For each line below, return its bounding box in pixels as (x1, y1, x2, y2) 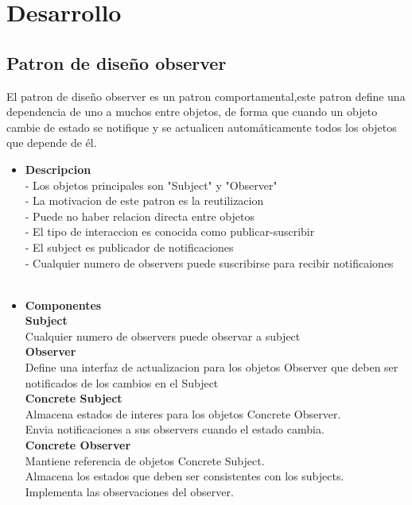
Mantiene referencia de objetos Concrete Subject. (25, 452, 265, 468)
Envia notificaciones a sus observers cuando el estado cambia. (25, 421, 325, 438)
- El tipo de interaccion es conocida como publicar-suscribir (25, 223, 315, 240)
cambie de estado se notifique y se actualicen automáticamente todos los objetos (6, 118, 397, 135)
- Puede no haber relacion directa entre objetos (25, 207, 255, 224)
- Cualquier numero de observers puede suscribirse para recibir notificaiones (25, 254, 394, 271)
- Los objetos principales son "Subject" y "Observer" (25, 176, 278, 193)
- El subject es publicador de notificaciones (25, 238, 234, 255)
